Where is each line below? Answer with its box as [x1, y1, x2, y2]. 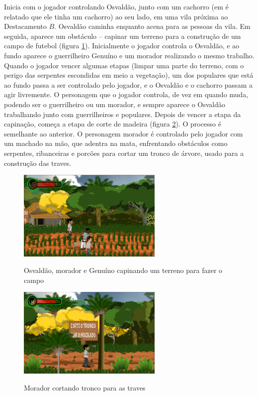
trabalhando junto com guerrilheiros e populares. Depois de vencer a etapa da [4, 109, 241, 119]
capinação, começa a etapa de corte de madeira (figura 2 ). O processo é [4, 119, 221, 129]
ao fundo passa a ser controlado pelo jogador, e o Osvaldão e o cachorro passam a [4, 79, 253, 90]
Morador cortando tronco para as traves [24, 382, 146, 393]
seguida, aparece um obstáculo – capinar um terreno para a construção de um [4, 30, 241, 41]
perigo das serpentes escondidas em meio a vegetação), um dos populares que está [4, 70, 254, 80]
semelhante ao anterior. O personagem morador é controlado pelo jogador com [4, 128, 243, 138]
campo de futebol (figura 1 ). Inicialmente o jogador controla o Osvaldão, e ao [4, 40, 240, 51]
